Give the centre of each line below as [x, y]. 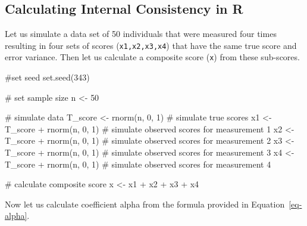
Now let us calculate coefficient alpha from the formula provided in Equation [145, 204]
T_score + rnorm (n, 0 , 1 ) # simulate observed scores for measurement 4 [138, 164]
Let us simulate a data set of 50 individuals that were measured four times [141, 34]
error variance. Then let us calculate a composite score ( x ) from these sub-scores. [152, 57]
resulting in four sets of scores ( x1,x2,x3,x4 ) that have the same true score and [151, 45]
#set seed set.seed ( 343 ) [47, 77]
